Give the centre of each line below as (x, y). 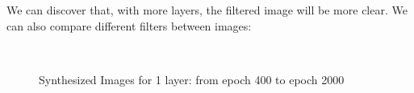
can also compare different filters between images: (129, 25)
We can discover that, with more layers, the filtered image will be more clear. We (207, 10)
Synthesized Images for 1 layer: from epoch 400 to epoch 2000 (192, 79)
